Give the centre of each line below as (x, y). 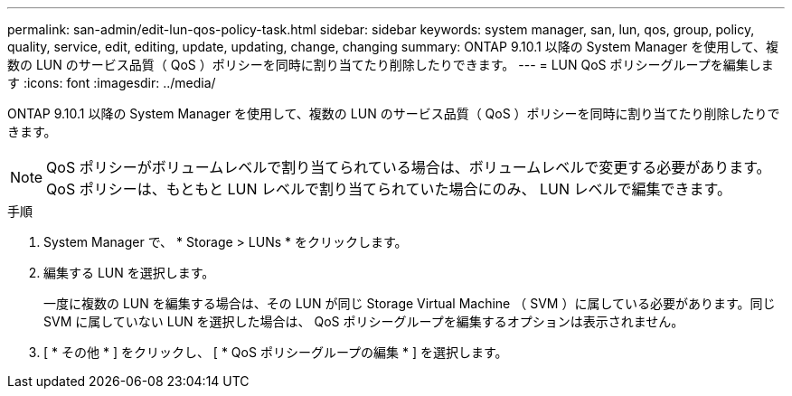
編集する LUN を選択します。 (129, 273)
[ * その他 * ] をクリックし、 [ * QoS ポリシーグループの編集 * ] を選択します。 (276, 352)
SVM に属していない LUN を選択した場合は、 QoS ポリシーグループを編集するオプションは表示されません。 (364, 321)
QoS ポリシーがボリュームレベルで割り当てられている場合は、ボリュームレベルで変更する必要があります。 (409, 167)
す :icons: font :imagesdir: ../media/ (112, 83)
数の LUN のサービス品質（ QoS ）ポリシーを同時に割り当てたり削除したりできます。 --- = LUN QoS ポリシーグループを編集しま (391, 65)
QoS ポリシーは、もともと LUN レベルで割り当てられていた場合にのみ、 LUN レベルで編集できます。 (389, 189)
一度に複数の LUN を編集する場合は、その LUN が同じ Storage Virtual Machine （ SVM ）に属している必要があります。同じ (410, 303)
